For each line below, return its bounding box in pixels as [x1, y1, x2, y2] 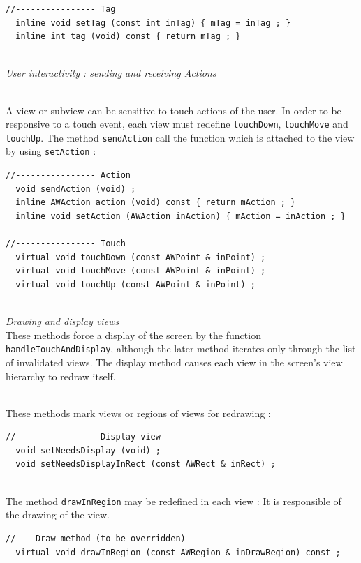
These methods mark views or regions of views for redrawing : [6, 405, 271, 420]
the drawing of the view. [6, 507, 110, 522]
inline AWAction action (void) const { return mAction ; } [15, 197, 296, 208]
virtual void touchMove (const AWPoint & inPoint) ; [15, 266, 266, 276]
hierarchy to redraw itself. [6, 368, 116, 383]
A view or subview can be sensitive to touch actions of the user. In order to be [6, 103, 341, 117]
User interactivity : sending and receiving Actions [6, 66, 216, 80]
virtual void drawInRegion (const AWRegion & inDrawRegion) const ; [15, 547, 341, 557]
